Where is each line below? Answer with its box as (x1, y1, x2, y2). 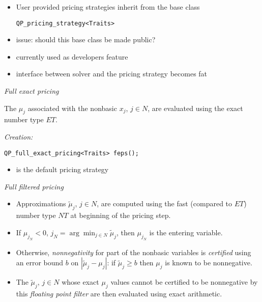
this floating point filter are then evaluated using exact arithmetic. (16, 288, 222, 298)
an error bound (16, 257, 64, 268)
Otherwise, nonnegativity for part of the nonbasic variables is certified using (16, 246, 251, 257)
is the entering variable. (149, 227, 223, 237)
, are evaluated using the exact (148, 102, 243, 113)
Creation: (4, 131, 33, 142)
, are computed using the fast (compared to (97, 198, 232, 209)
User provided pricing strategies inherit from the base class (16, 2, 200, 12)
